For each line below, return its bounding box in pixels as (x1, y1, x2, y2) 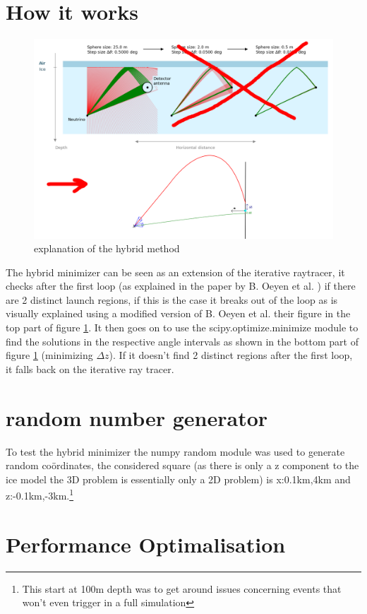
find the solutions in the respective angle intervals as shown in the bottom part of (6, 333, 359, 348)
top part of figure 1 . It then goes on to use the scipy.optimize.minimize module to (6, 320, 359, 335)
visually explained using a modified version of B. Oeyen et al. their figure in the (6, 306, 351, 321)
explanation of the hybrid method (34, 241, 180, 256)
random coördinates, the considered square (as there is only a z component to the (6, 458, 359, 473)
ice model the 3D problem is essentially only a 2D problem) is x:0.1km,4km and (6, 471, 351, 486)
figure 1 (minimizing (6, 348, 93, 362)
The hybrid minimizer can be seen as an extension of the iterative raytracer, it (6, 264, 345, 279)
